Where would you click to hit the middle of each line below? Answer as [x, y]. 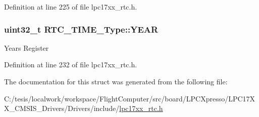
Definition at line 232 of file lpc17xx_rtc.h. [71, 65]
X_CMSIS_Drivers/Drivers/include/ [62, 108]
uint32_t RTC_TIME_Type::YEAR [81, 29]
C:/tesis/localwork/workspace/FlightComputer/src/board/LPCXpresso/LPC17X [130, 98]
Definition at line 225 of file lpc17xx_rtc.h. [71, 7]
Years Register [27, 47]
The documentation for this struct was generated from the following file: [116, 81]
